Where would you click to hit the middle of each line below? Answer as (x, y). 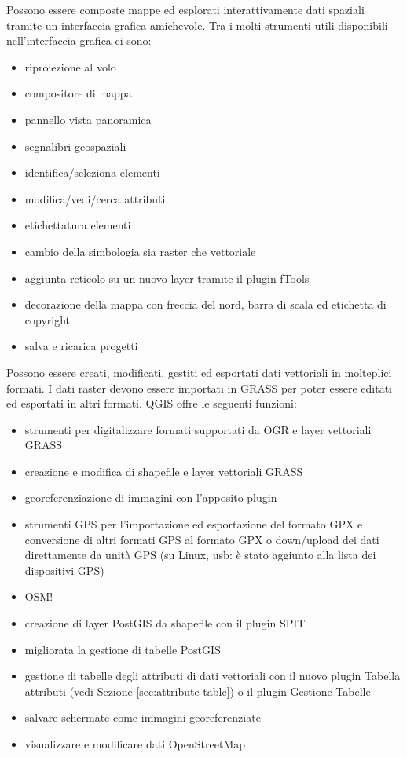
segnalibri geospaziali (75, 146)
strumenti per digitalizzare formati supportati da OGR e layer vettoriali (198, 429)
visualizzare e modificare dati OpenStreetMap (135, 744)
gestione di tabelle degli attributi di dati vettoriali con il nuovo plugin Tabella (213, 676)
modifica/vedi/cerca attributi (95, 198)
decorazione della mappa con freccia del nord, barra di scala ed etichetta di (205, 304)
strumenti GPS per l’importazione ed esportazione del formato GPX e (194, 524)
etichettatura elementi (78, 225)
